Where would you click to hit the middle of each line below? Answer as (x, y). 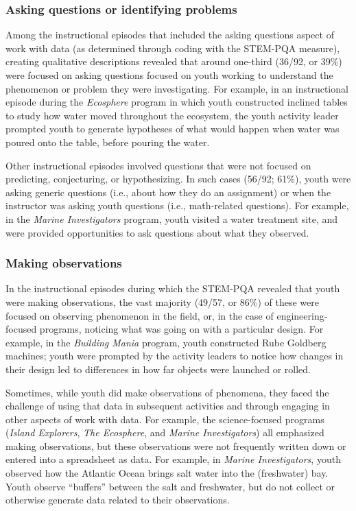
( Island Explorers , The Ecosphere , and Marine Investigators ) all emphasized (165, 432)
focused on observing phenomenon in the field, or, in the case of (140, 315)
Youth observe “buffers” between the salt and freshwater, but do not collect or (170, 486)
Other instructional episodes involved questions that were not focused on (158, 165)
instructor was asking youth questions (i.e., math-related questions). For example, (177, 205)
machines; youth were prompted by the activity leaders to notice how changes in (175, 356)
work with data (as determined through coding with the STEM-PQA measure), (173, 48)
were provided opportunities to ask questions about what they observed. (157, 232)
